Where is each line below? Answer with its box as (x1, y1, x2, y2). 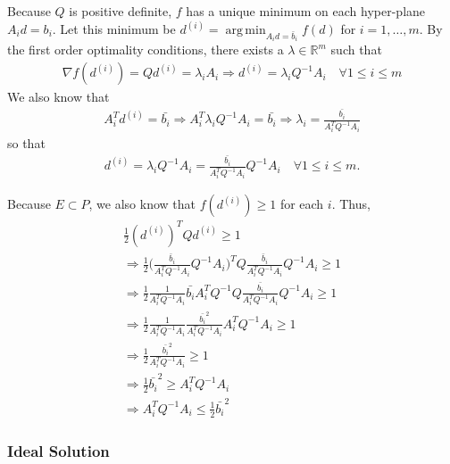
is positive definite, (69, 2, 172, 20)
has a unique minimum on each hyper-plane (186, 2, 426, 20)
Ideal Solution (7, 439, 110, 461)
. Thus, (331, 195, 371, 213)
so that (7, 134, 46, 153)
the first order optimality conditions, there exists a (7, 40, 284, 59)
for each (279, 195, 324, 213)
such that (330, 40, 382, 59)
